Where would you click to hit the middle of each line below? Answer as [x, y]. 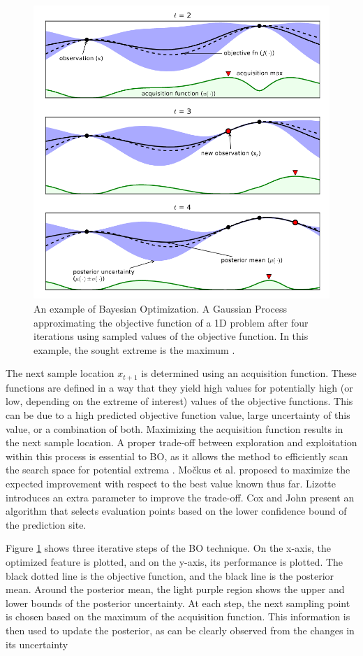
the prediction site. [46, 524]
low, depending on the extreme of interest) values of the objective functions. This [179, 401]
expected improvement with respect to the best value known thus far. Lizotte [171, 483]
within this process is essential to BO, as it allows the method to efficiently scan [177, 456]
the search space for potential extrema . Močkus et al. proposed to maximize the [178, 470]
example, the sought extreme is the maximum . [134, 349]
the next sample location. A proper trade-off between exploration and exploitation [181, 442]
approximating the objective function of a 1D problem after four [171, 322]
